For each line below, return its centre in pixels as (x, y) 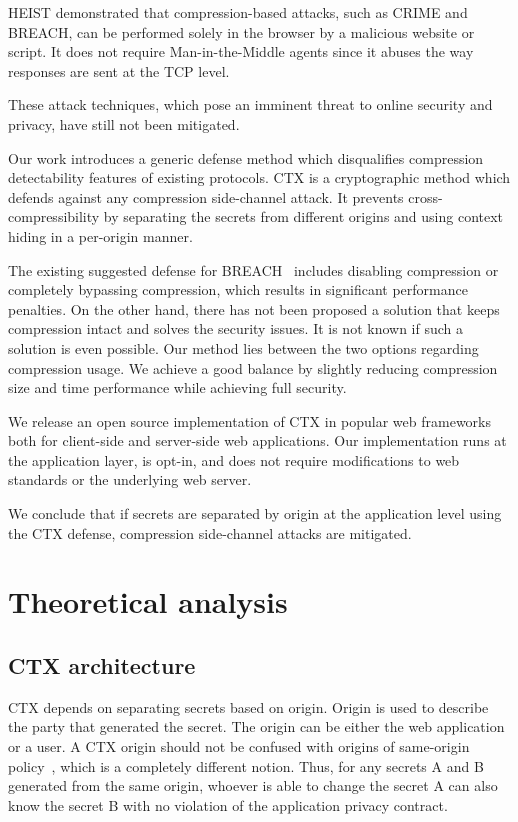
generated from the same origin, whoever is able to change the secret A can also (253, 785)
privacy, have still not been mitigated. (124, 123)
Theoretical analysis (148, 601)
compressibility (54, 216)
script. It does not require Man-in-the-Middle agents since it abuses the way (241, 51)
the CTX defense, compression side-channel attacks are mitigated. (210, 532)
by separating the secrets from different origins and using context (303, 216)
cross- (425, 196)
